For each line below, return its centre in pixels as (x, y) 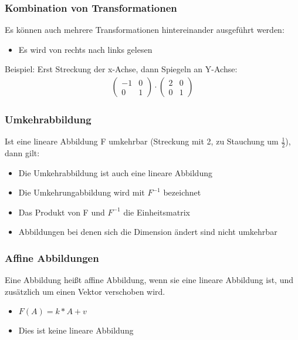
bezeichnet (182, 192)
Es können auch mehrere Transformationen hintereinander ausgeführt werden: (145, 30)
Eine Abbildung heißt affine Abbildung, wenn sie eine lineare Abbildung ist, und (149, 280)
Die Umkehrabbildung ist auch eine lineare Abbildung (115, 172)
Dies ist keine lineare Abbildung (76, 330)
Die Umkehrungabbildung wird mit (82, 192)
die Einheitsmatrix (157, 212)
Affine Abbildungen (52, 257)
